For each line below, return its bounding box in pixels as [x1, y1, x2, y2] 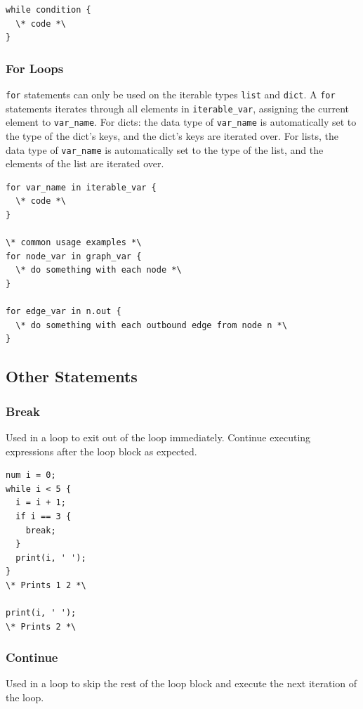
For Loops [6, 59, 64, 77]
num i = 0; [6, 470, 56, 481]
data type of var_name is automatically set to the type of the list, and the [6, 142, 324, 157]
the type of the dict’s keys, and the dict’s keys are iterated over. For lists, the [6, 128, 339, 143]
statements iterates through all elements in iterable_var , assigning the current [6, 100, 350, 115]
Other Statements [6, 365, 138, 387]
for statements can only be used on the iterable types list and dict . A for [6, 87, 336, 101]
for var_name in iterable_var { [6, 182, 157, 193]
